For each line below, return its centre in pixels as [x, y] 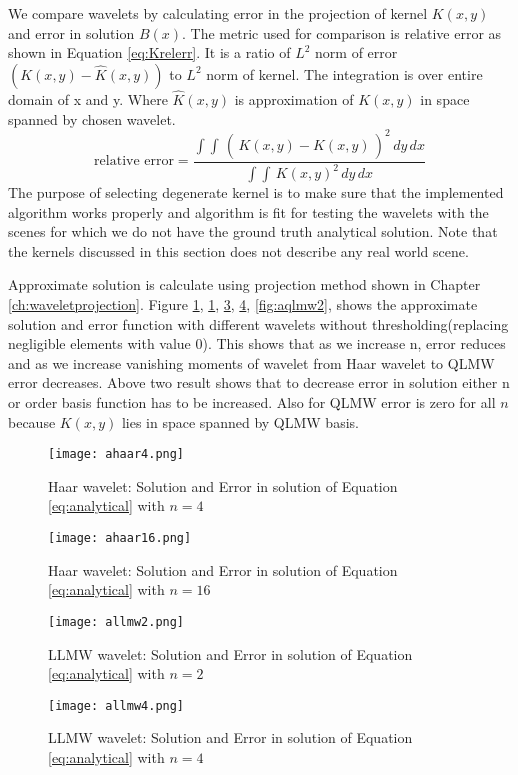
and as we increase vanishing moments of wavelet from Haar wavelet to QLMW [251, 362]
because [32, 421]
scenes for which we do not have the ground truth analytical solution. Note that [253, 231]
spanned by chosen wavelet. [92, 118]
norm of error [356, 52]
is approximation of [294, 99]
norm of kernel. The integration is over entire [344, 73]
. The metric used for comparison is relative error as [342, 32]
